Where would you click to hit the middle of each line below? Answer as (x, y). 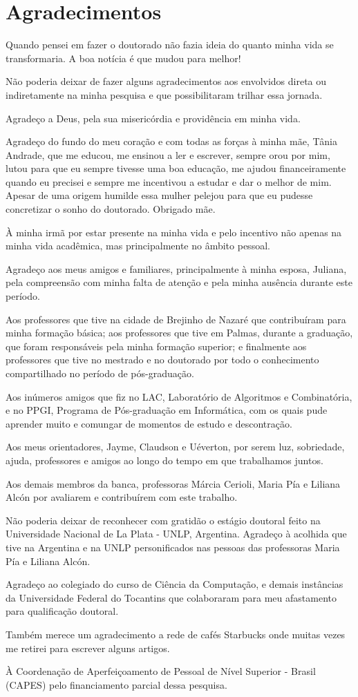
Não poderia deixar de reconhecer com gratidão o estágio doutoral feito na (163, 520)
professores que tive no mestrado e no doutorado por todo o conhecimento (162, 360)
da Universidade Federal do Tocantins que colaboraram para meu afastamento (171, 597)
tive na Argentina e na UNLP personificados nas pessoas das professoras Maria (173, 547)
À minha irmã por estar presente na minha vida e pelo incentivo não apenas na (174, 232)
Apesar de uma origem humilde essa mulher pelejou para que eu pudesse (159, 195)
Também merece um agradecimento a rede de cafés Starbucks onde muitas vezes (176, 634)
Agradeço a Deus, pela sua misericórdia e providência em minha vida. (153, 118)
